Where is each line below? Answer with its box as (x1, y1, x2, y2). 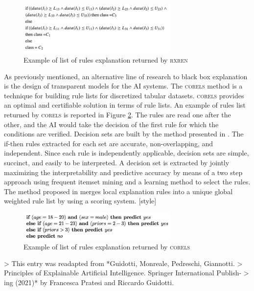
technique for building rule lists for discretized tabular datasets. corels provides (4, 90, 244, 100)
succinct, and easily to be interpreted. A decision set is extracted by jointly (4, 157, 230, 168)
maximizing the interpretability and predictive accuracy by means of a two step (4, 167, 243, 177)
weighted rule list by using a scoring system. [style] (4, 196, 157, 206)
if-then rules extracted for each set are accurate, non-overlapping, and (4, 138, 213, 148)
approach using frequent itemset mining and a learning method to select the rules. (4, 177, 251, 187)
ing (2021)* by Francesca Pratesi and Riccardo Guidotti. (4, 277, 174, 288)
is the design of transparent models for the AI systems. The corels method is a (4, 81, 243, 91)
